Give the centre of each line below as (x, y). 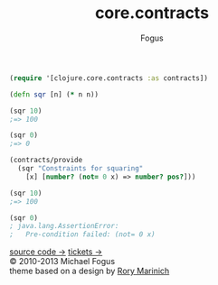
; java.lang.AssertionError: (64, 226)
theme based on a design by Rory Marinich (90, 271)
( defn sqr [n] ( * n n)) (54, 94)
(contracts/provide (46, 161)
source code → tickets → (56, 252)
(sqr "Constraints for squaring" (81, 169)
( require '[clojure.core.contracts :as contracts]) (109, 78)
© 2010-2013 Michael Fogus (62, 262)
